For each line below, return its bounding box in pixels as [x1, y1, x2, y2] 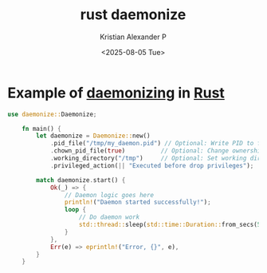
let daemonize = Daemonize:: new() [36, 132, 151, 140]
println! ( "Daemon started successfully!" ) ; [64, 198, 212, 207]
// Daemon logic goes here [64, 191, 155, 199]
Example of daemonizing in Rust [7, 84, 225, 101]
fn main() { [22, 125, 61, 133]
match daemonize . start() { [36, 176, 126, 184]
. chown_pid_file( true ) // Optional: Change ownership [49, 147, 265, 155]
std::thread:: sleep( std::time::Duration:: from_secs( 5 [78, 221, 261, 229]
